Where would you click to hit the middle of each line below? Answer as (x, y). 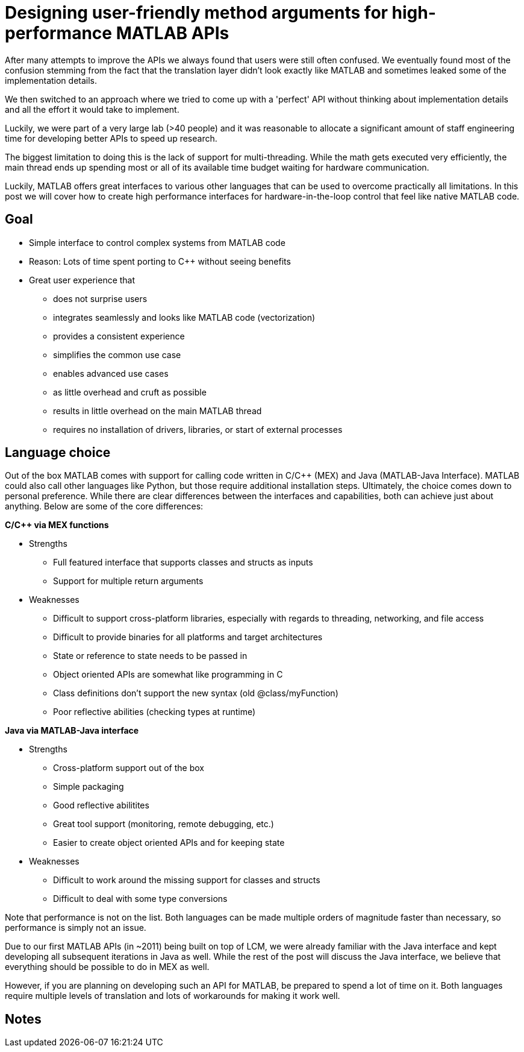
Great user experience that (82, 280)
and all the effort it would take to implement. (92, 109)
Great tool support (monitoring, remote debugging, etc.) (164, 824)
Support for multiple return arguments (128, 581)
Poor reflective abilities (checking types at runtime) (154, 712)
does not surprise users (100, 298)
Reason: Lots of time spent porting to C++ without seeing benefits (160, 261)
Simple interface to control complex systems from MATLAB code (157, 242)
